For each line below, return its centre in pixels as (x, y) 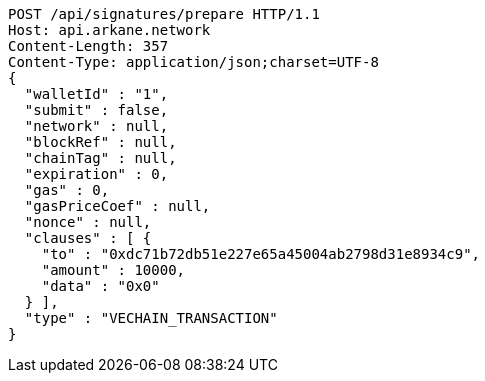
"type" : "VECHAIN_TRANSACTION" (151, 318)
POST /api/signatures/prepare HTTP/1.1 (164, 14)
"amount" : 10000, (113, 270)
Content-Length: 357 (88, 46)
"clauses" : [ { (88, 238)
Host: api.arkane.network (109, 30)
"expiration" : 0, (96, 174)
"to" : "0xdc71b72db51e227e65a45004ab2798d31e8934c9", (261, 254)
